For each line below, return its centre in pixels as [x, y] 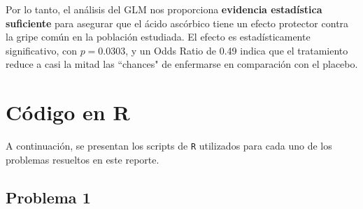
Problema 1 [48, 197]
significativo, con [41, 50]
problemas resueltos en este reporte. [83, 159]
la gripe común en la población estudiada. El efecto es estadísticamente [158, 37]
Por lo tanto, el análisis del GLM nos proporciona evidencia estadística [164, 9]
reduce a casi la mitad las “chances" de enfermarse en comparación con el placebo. [182, 64]
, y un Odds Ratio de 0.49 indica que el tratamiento [237, 50]
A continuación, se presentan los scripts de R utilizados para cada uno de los [169, 146]
